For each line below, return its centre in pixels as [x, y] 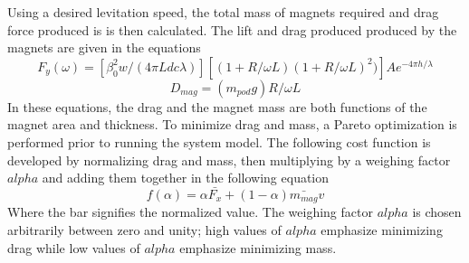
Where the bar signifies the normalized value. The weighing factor [190, 212]
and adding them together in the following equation [186, 178]
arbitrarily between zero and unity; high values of [144, 230]
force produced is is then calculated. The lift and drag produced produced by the [232, 29]
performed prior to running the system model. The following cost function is [219, 141]
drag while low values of [74, 247]
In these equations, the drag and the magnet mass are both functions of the [217, 106]
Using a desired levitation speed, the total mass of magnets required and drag [223, 12]
